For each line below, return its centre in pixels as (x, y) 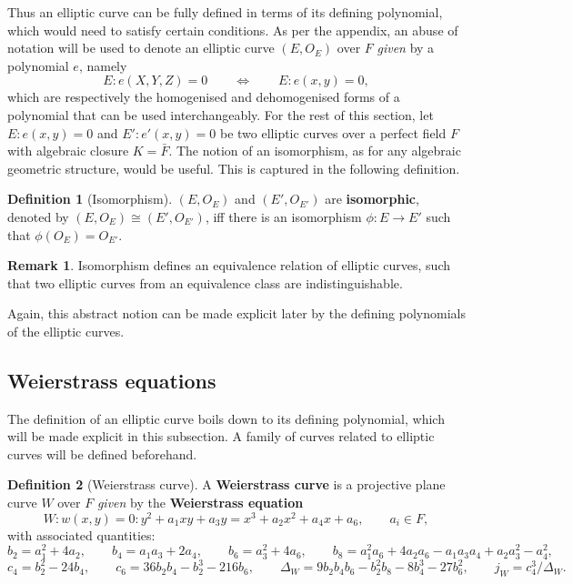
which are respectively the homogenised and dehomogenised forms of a (204, 97)
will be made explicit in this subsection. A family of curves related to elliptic (221, 436)
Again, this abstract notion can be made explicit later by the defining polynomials (236, 313)
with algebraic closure (68, 151)
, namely (103, 65)
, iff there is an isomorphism (283, 216)
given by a (406, 48)
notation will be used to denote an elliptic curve (141, 48)
